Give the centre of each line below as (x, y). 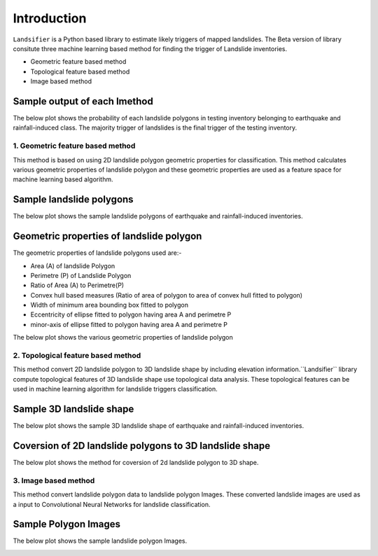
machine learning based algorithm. (63, 179)
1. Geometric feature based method (74, 146)
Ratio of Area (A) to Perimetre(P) (77, 285)
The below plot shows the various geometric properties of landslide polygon (123, 338)
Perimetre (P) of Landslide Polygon (81, 275)
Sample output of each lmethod (83, 101)
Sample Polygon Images (66, 524)
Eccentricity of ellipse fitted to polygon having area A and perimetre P (131, 314)
